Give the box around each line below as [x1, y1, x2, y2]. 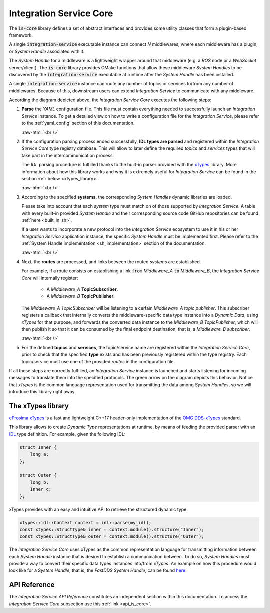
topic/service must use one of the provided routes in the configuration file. [21, 358, 175, 364]
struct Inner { [19, 444, 57, 450]
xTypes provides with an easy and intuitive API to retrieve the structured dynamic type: [9, 506, 188, 512]
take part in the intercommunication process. [21, 152, 114, 158]
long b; [30, 479, 49, 485]
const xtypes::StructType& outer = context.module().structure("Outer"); [19, 534, 204, 539]
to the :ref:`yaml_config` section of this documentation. [21, 120, 135, 126]
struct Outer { [19, 472, 57, 478]
